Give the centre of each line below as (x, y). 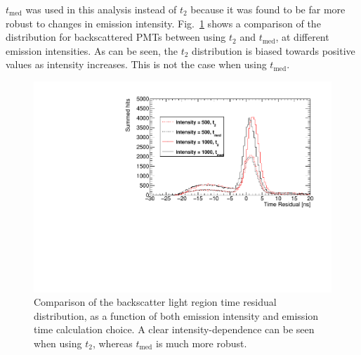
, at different (302, 37)
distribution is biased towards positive (274, 50)
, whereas (112, 343)
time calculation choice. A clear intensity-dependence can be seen (174, 329)
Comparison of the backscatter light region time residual (155, 302)
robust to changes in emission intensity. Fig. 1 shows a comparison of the (163, 23)
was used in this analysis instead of (101, 9)
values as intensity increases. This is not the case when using (136, 64)
